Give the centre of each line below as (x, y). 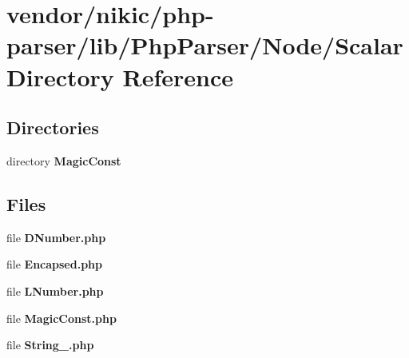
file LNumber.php (55, 290)
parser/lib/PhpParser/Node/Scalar (205, 45)
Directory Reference (120, 76)
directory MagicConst (64, 160)
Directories (53, 127)
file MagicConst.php (62, 318)
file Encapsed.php (55, 264)
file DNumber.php (56, 237)
